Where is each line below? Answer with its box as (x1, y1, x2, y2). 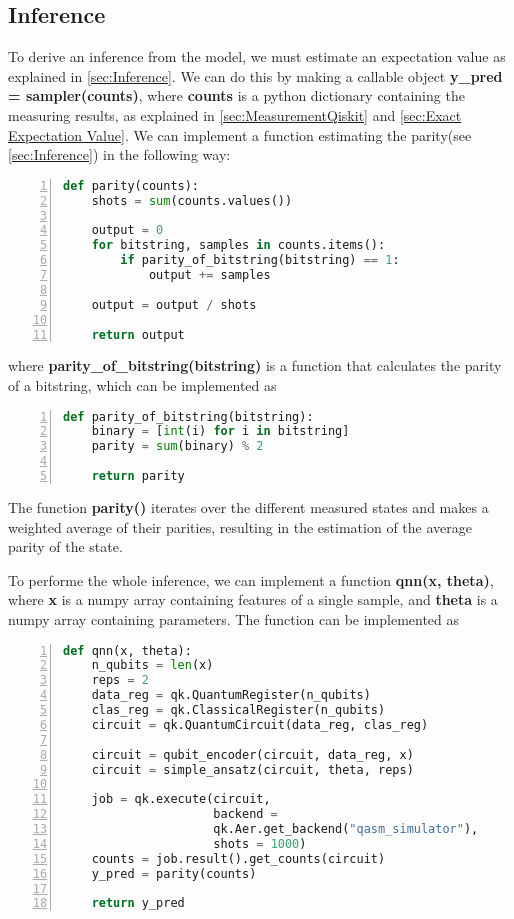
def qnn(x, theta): (63, 643, 192, 658)
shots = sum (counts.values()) (91, 193, 293, 208)
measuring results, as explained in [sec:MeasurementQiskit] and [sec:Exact (8, 104, 462, 125)
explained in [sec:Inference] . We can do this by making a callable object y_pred (8, 65, 503, 86)
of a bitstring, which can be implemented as (8, 374, 277, 395)
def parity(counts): (63, 178, 200, 193)
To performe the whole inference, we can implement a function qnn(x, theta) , (8, 569, 494, 590)
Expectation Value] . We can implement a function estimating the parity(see (8, 124, 472, 145)
